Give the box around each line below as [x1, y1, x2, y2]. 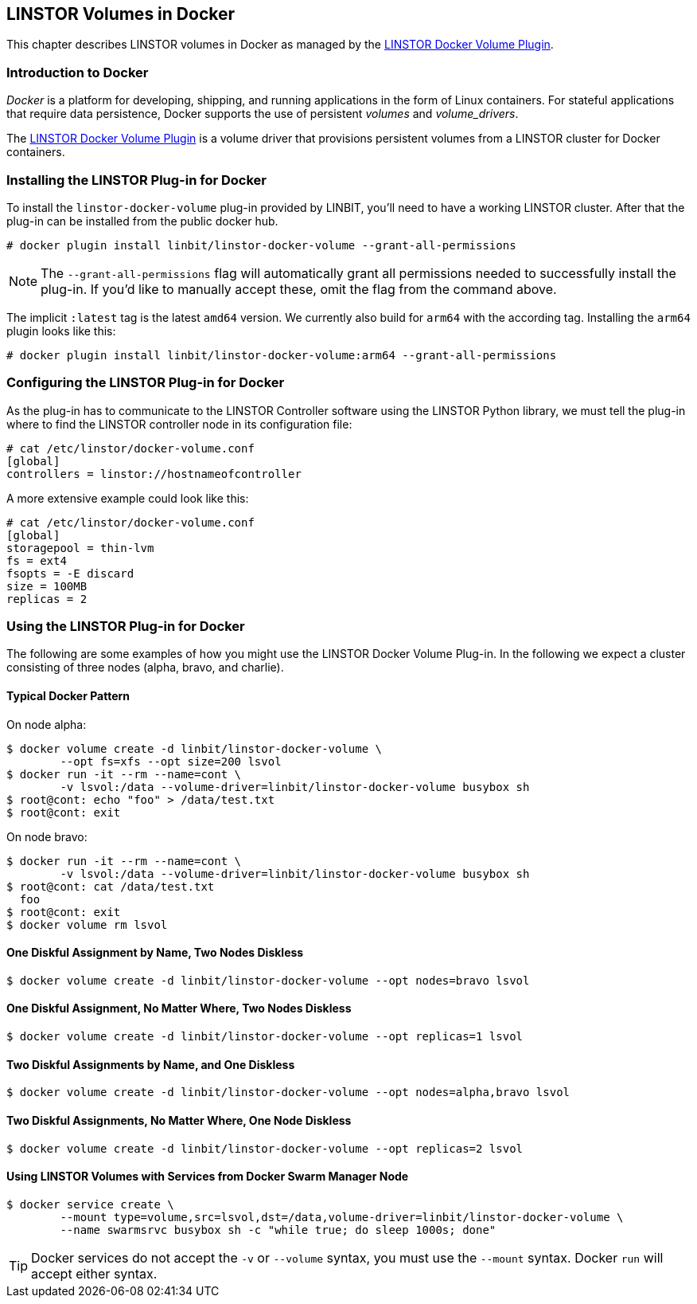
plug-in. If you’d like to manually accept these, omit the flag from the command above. [41, 280, 557, 297]
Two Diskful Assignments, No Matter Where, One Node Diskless [6, 1113, 352, 1127]
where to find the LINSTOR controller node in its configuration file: [6, 417, 352, 431]
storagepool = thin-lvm [6, 541, 154, 554]
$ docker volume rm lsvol [6, 918, 168, 931]
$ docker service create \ [6, 1197, 174, 1211]
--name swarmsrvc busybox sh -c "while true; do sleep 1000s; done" [60, 1223, 496, 1236]
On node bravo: [6, 829, 88, 844]
